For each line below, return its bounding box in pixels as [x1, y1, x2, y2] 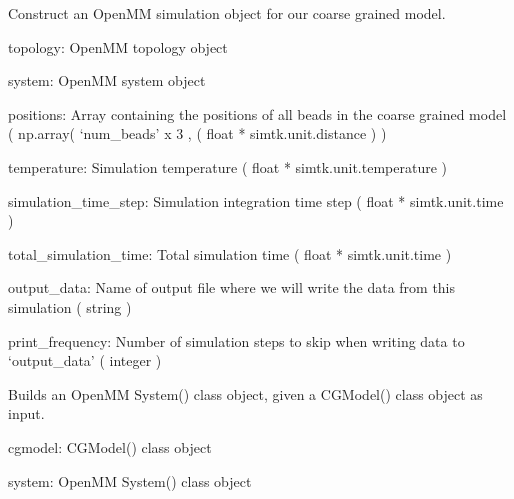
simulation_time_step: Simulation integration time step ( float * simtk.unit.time [8, 190, 504, 211]
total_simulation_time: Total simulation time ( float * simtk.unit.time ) [8, 243, 452, 264]
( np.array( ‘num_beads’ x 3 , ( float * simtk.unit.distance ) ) [8, 123, 387, 144]
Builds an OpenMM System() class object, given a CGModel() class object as [8, 383, 483, 404]
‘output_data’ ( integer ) [8, 350, 162, 371]
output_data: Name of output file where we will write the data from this [8, 277, 456, 298]
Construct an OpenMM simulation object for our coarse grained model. [8, 3, 446, 23]
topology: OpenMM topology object [8, 36, 228, 57]
